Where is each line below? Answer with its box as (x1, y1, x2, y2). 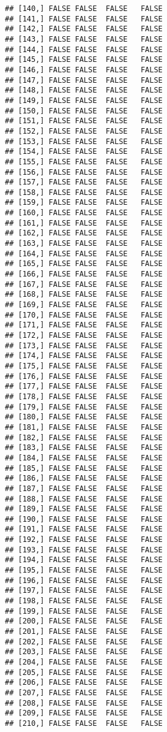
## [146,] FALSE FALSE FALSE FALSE (5, 65, 163, 74)
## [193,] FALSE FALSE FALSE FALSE (5, 545, 163, 554)
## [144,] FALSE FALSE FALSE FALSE (5, 45, 163, 54)
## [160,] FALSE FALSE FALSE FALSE (5, 208, 163, 218)
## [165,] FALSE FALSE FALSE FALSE (5, 259, 163, 269)
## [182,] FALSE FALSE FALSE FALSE (5, 433, 163, 442)
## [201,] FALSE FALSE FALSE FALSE (5, 627, 163, 636)
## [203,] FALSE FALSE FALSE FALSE (5, 647, 163, 657)
